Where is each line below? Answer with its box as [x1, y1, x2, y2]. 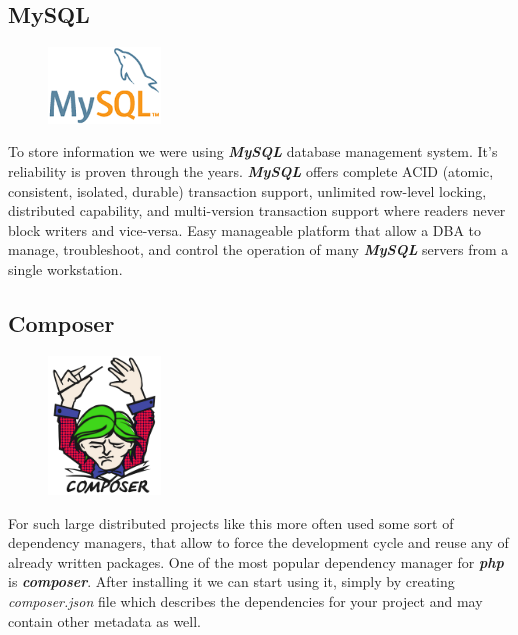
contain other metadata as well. [8, 610, 201, 631]
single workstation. [8, 259, 123, 280]
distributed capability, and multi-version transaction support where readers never [8, 200, 506, 221]
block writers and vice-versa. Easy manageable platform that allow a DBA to [8, 219, 482, 240]
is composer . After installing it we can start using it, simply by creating [8, 571, 455, 592]
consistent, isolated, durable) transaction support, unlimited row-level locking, [8, 180, 487, 201]
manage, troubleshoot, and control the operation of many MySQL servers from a [8, 239, 509, 260]
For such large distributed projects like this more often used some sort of [8, 512, 454, 533]
